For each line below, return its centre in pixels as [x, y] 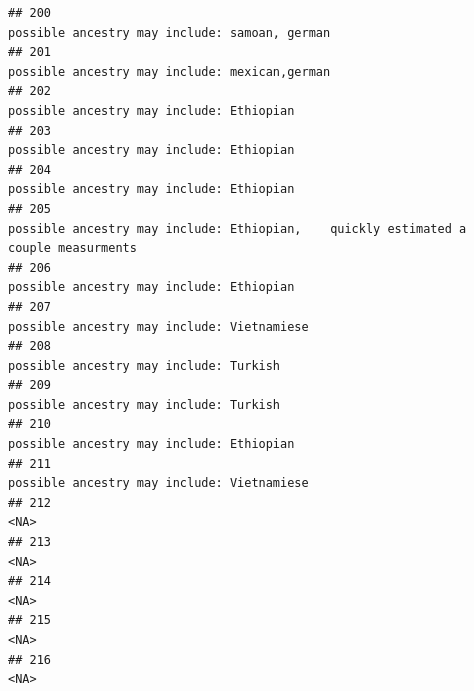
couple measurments [72, 248]
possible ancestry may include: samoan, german [169, 32]
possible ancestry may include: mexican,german [169, 71]
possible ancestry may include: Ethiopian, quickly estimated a [237, 228]
